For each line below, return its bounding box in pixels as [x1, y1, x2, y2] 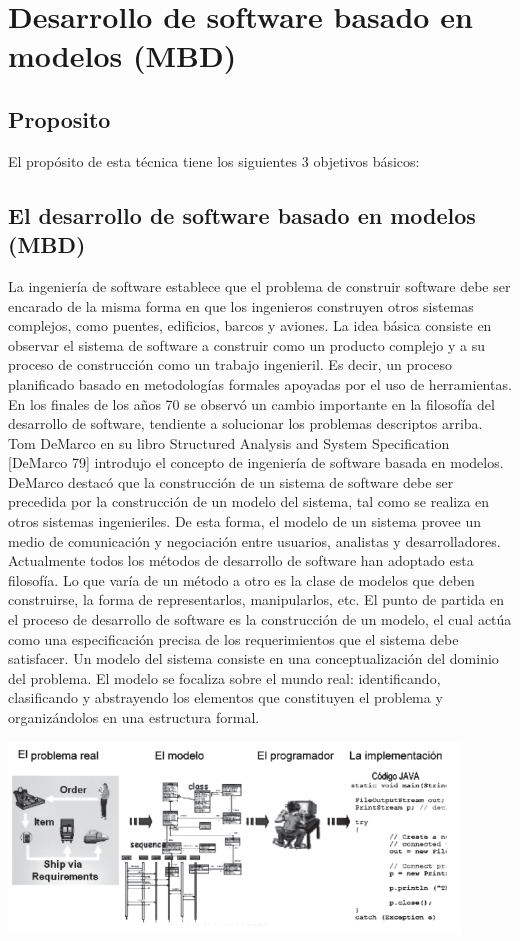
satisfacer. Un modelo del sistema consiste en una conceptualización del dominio [8, 648, 499, 669]
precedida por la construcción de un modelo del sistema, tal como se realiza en [8, 491, 490, 512]
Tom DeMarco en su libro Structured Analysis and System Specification [8, 432, 450, 453]
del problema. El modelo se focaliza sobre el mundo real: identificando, [8, 667, 441, 688]
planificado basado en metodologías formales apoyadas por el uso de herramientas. [8, 373, 512, 394]
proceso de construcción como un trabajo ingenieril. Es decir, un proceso [8, 354, 453, 375]
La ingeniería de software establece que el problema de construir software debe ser [8, 275, 511, 296]
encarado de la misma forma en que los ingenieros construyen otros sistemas [8, 295, 474, 316]
